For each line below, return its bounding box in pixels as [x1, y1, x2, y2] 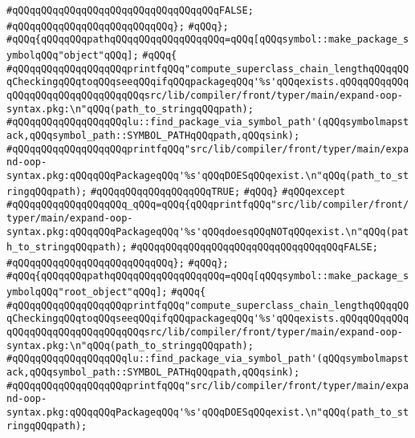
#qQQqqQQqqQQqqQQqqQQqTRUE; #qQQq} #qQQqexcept [90, 185, 346, 197]
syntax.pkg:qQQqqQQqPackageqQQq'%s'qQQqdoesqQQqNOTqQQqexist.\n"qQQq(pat [6, 225, 409, 237]
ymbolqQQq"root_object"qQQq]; [6, 286, 168, 298]
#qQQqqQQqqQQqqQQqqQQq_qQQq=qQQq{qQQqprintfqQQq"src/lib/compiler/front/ [6, 199, 409, 211]
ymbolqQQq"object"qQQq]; [6, 49, 139, 61]
